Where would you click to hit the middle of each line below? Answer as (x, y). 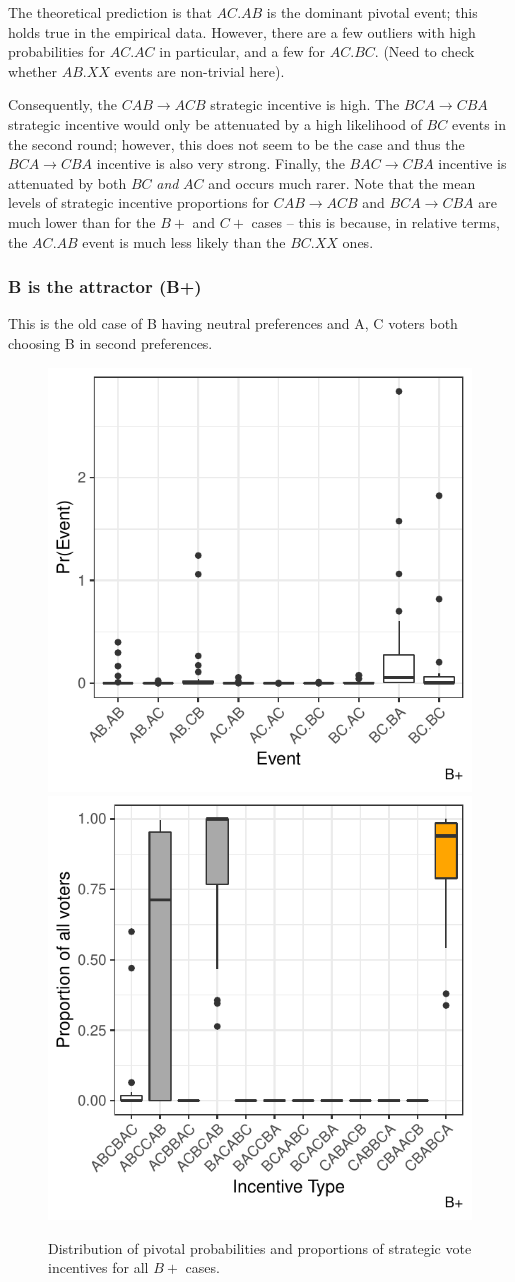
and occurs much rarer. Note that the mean (342, 182)
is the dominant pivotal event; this (372, 12)
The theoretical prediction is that (110, 12)
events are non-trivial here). (199, 70)
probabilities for (57, 51)
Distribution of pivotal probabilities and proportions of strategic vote (260, 1247)
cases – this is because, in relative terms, (375, 221)
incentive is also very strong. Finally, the (220, 163)
